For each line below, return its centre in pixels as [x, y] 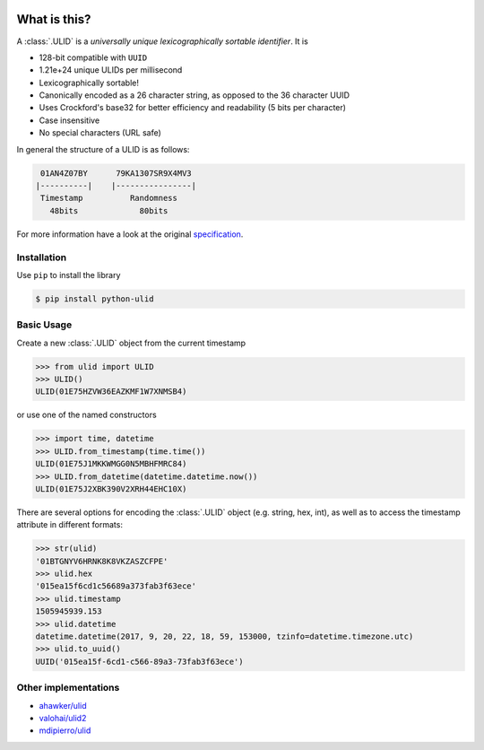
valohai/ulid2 [63, 718]
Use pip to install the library [69, 275]
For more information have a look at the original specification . [130, 234]
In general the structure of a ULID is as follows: [103, 149]
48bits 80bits [109, 210]
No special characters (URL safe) [100, 133]
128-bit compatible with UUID [93, 57]
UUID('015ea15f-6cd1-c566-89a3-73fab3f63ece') [139, 661]
